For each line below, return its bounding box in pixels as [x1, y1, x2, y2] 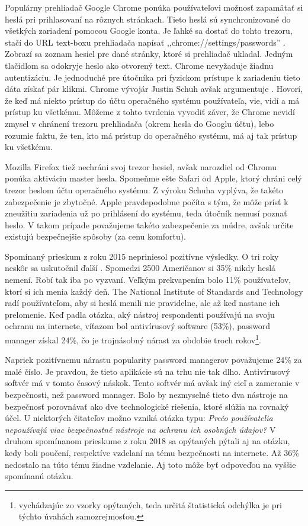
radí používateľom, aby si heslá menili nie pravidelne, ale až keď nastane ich [5, 297, 280, 309]
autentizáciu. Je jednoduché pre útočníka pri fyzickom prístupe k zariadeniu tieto [5, 71, 300, 83]
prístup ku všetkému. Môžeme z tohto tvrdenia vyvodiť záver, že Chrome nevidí [5, 106, 295, 118]
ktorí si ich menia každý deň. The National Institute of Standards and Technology [5, 285, 303, 297]
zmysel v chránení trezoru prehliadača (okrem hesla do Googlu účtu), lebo [5, 117, 274, 129]
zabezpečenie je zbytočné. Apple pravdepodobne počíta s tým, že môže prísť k [5, 195, 288, 208]
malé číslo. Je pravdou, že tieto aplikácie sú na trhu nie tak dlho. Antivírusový [5, 365, 290, 377]
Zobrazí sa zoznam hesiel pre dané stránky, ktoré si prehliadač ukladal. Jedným [5, 47, 293, 60]
